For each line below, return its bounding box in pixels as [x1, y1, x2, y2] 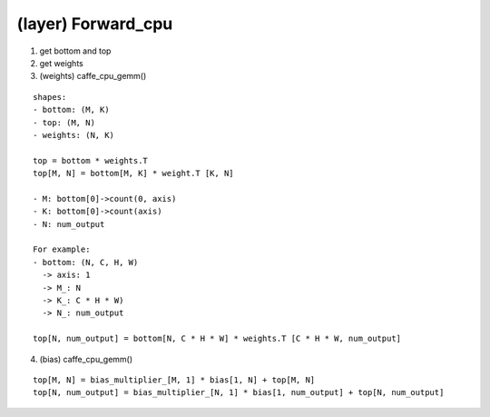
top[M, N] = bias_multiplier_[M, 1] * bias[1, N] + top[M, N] [33, 374, 316, 385]
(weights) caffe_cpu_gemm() [39, 71, 147, 82]
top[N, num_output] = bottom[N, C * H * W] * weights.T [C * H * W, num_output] [33, 333, 402, 344]
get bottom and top [39, 45, 112, 56]
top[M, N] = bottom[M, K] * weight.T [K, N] [33, 168, 235, 179]
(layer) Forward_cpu [16, 14, 173, 34]
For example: [33, 244, 91, 254]
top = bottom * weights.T [33, 155, 149, 165]
